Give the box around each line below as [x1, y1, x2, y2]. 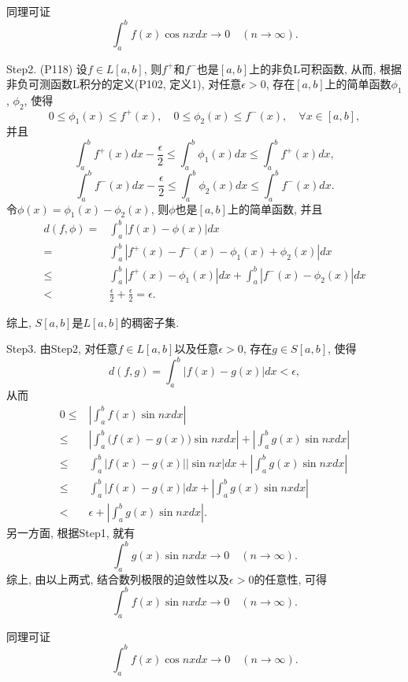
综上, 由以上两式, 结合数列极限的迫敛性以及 [6, 570, 230, 587]
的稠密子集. [121, 313, 180, 330]
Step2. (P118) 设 [6, 60, 87, 76]
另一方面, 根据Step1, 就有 [6, 524, 135, 540]
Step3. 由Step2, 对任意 [6, 340, 118, 357]
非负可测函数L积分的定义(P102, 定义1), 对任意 [6, 76, 242, 92]
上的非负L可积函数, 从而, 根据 [249, 60, 402, 76]
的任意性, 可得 [254, 570, 328, 587]
